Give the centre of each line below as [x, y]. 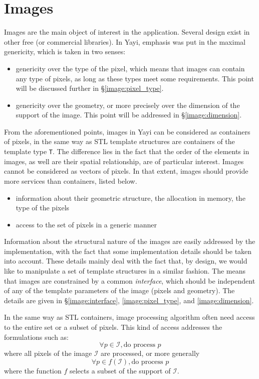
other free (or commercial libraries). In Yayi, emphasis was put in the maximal [125, 41]
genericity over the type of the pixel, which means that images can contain [130, 68]
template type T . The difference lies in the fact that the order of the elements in [127, 151]
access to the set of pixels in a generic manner [86, 224]
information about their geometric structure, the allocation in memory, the [131, 198]
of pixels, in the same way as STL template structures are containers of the [119, 141]
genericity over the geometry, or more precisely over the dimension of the [128, 105]
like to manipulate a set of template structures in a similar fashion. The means [125, 271]
